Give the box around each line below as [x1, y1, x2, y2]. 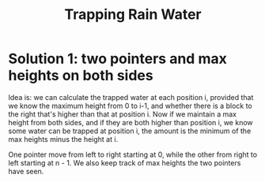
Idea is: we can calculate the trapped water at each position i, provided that [8, 92, 254, 102]
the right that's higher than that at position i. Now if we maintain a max [8, 109, 237, 119]
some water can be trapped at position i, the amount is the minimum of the [8, 126, 252, 136]
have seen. [8, 166, 44, 176]
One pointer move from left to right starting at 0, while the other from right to [8, 150, 258, 159]
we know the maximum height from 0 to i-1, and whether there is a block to [8, 101, 252, 110]
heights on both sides [8, 67, 153, 84]
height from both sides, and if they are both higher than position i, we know [8, 117, 253, 127]
